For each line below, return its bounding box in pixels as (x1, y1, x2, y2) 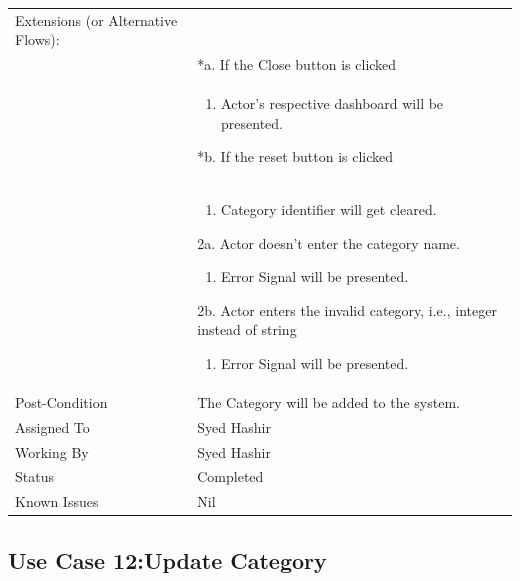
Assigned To (15, 416, 90, 437)
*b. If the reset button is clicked (197, 146, 394, 167)
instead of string (197, 319, 297, 340)
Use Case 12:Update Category (8, 544, 327, 575)
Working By (15, 441, 89, 462)
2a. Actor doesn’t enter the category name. (197, 232, 460, 253)
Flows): (15, 29, 60, 50)
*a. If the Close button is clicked (197, 54, 397, 75)
